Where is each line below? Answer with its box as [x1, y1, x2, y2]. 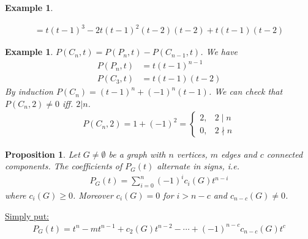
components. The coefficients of [5, 160, 122, 172]
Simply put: [5, 209, 49, 222]
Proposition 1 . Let [5, 147, 80, 160]
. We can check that [208, 85, 283, 98]
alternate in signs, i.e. [157, 160, 240, 172]
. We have [200, 45, 238, 58]
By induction [5, 85, 53, 98]
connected [266, 147, 303, 160]
